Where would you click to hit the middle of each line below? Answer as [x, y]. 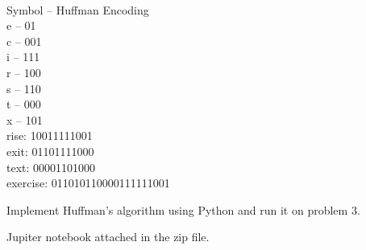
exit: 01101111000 [50, 151]
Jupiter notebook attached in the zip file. [108, 237]
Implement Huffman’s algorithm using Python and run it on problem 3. [183, 209]
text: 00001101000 [51, 167]
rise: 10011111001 [50, 135]
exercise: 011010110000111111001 [88, 183]
